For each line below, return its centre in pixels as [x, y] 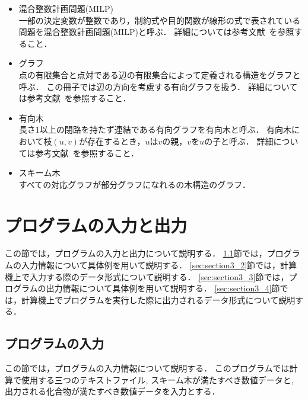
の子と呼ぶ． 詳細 [239, 141]
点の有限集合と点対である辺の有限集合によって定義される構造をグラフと [160, 74]
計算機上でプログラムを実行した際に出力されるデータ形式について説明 [158, 299]
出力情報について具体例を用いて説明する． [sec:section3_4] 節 [163, 288]
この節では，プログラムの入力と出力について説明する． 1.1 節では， [136, 253]
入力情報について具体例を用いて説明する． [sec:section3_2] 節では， [151, 265]
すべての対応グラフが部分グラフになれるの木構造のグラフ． [134, 184]
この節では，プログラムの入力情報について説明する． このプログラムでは [147, 368]
